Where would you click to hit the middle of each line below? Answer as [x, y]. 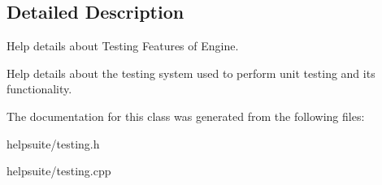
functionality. [39, 89]
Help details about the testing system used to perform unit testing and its [191, 73]
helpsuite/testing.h [53, 143]
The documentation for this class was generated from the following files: [186, 116]
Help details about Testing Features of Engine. [123, 46]
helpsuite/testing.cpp [59, 171]
